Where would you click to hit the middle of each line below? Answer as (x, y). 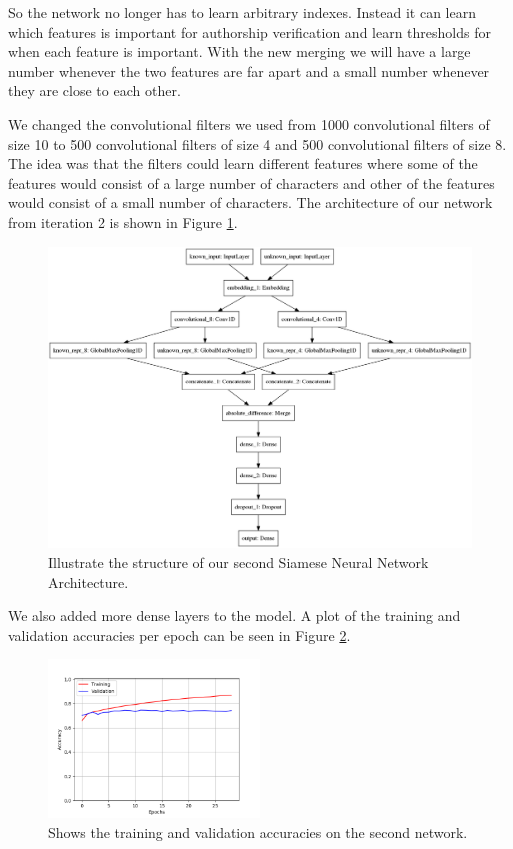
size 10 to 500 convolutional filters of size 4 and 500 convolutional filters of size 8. (257, 143)
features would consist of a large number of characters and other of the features (251, 182)
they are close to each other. (94, 90)
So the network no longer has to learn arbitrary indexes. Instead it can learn (242, 12)
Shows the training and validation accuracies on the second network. (258, 831)
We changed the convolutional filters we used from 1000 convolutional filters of (249, 123)
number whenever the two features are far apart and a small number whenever (249, 70)
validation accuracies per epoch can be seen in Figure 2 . (179, 634)
